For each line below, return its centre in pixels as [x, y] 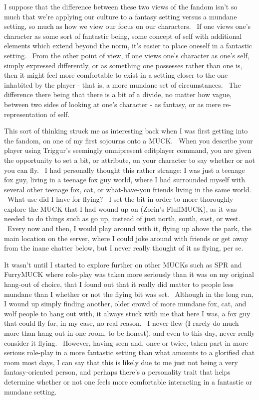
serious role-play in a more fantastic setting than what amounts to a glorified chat [129, 352]
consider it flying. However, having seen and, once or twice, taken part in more [126, 342]
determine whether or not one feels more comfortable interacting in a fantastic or [128, 381]
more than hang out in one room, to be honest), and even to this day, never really [129, 333]
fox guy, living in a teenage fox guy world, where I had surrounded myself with [125, 180]
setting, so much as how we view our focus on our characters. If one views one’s [128, 26]
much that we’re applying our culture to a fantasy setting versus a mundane [121, 16]
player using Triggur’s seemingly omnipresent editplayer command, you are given [128, 150]
